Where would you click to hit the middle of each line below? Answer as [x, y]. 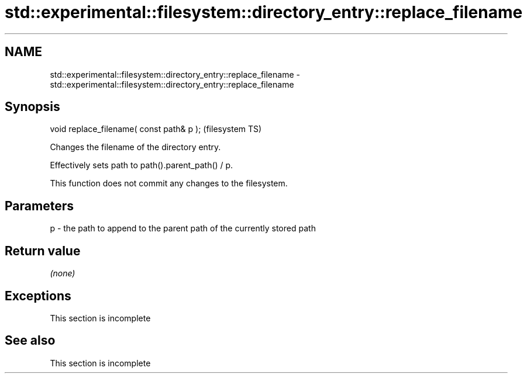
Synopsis [32, 107]
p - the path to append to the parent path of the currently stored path [183, 228]
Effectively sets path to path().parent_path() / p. [142, 165]
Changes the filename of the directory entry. [135, 147]
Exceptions [38, 296]
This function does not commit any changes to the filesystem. [169, 183]
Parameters [39, 206]
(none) [63, 273]
